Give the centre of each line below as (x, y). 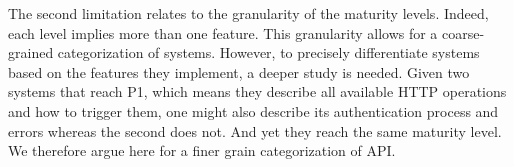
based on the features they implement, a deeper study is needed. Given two (239, 71)
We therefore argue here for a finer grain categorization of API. (202, 150)
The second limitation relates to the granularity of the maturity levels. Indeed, (248, 13)
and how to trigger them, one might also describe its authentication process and (253, 110)
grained (31, 52)
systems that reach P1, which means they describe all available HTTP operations (257, 91)
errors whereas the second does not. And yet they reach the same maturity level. (255, 130)
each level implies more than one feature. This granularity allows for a (223, 32)
